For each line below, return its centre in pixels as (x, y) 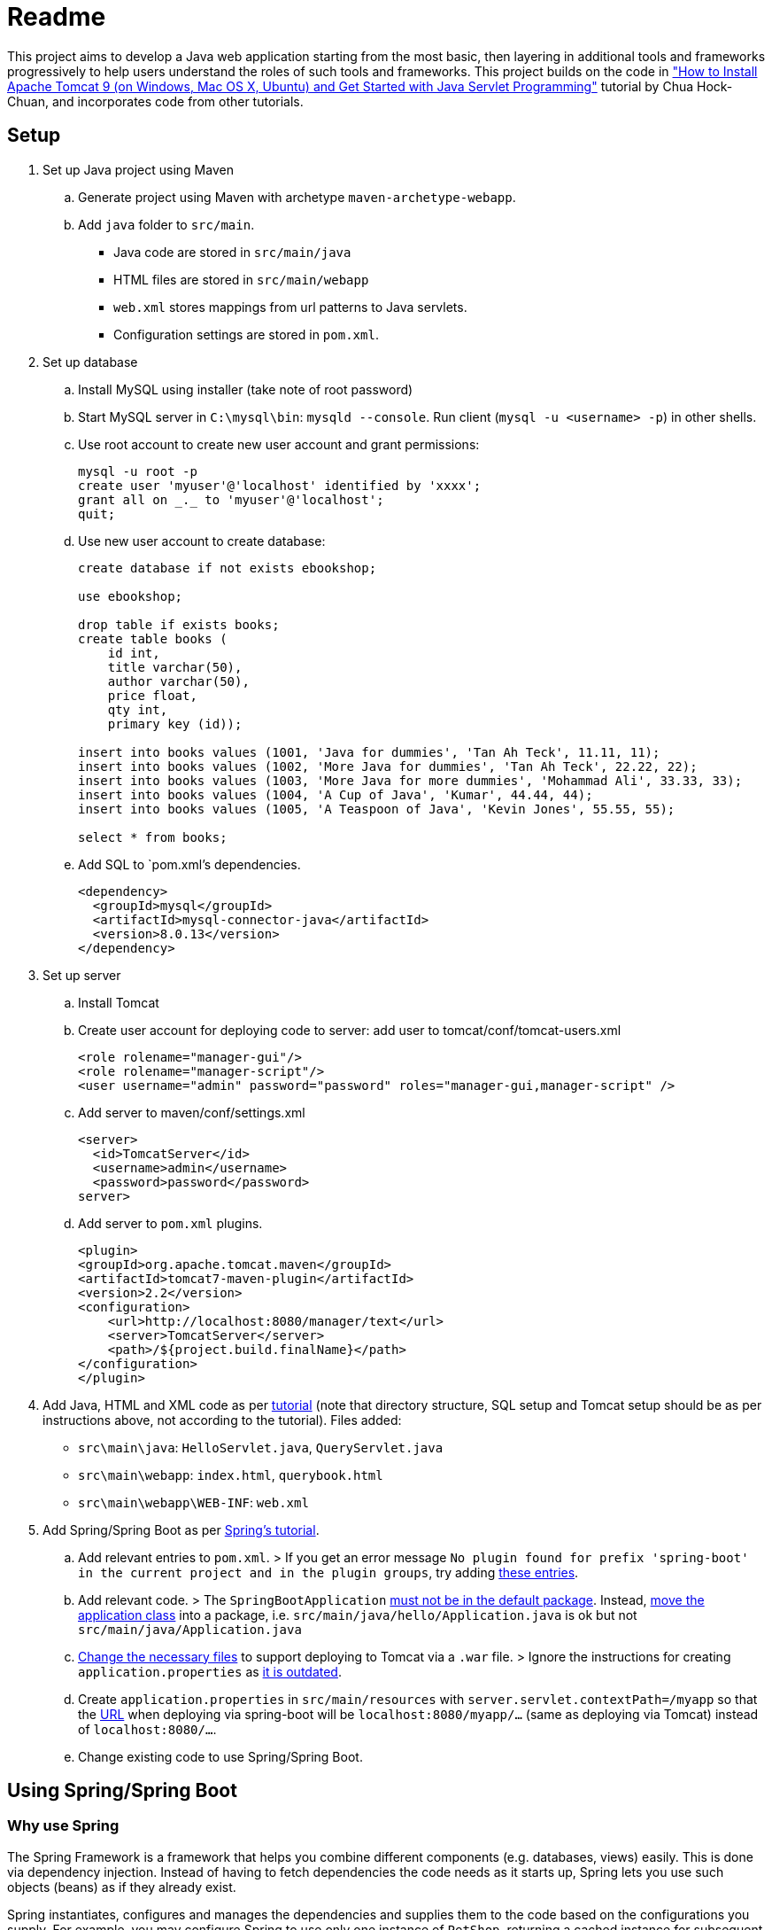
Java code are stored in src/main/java (232, 252)
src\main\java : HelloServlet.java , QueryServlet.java (261, 1447)
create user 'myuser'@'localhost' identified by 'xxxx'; (280, 485)
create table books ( (153, 638)
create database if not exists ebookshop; (228, 568)
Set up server (82, 975)
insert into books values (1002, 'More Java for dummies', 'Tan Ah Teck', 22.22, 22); (388, 766)
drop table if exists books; (179, 624)
